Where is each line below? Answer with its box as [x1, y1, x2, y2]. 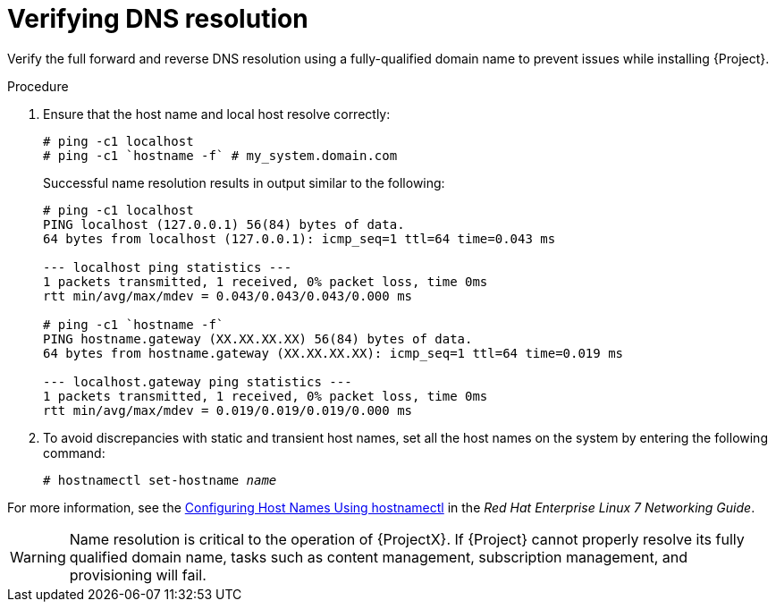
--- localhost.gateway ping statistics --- [43, 374, 352, 389]
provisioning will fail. [69, 565, 207, 584]
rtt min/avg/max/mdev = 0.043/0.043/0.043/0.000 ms [43, 288, 413, 303]
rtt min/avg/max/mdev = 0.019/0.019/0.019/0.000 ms [43, 402, 413, 418]
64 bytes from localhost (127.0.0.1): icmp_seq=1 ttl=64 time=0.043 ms [43, 231, 556, 246]
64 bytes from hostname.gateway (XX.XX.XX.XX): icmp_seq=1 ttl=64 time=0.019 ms [43, 345, 624, 360]
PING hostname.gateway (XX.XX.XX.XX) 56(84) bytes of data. [43, 331, 473, 346]
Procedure [7, 78, 69, 94]
